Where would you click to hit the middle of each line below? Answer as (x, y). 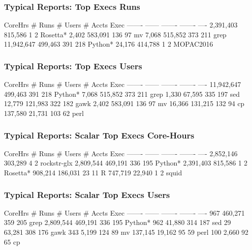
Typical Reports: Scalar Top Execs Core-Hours (99, 135)
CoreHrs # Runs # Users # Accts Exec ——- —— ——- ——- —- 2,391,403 (121, 25)
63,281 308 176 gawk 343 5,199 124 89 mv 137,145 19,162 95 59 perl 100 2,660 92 (126, 232)
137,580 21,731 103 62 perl (44, 113)
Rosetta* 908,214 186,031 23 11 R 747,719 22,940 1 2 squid (93, 172)
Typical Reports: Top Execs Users (73, 66)
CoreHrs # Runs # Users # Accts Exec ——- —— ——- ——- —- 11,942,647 (123, 84)
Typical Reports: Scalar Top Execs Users (87, 194)
